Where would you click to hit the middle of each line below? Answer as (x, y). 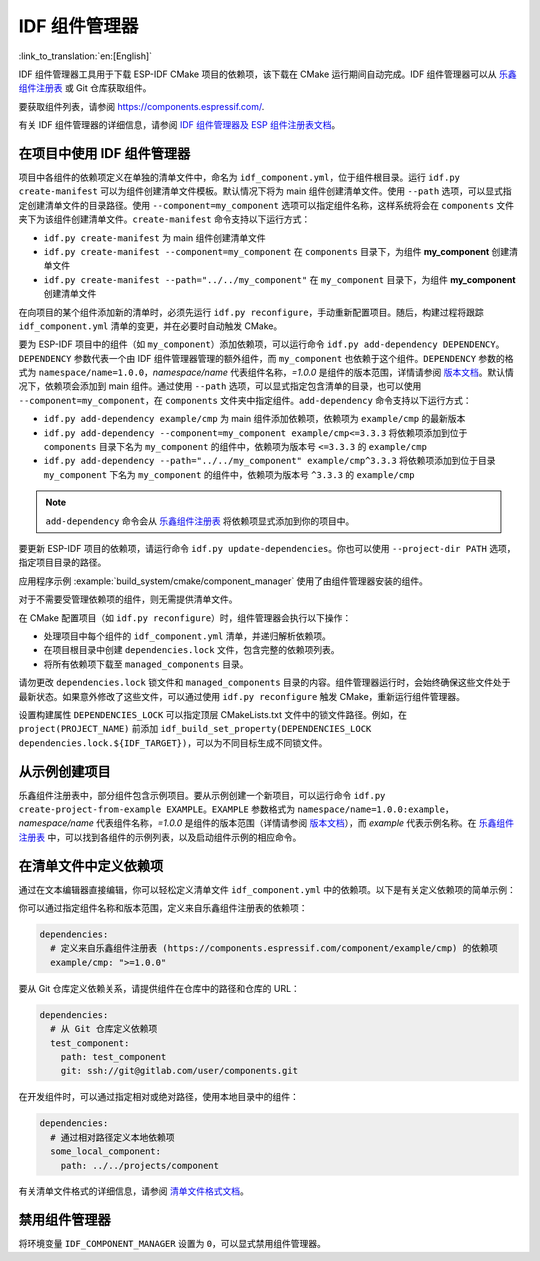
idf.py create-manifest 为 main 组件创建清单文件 (155, 237)
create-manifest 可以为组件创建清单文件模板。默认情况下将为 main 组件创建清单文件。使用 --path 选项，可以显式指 (265, 191)
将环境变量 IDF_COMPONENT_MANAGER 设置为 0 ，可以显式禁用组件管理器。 (172, 1244)
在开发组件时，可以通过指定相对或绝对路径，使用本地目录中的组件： (158, 1097)
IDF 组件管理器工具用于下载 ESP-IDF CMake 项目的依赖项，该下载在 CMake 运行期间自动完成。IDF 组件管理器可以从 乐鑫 (267, 74)
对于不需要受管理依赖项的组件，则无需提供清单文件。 (128, 599)
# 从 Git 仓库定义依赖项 (104, 1029)
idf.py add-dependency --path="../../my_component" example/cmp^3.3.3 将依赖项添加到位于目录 (269, 461)
